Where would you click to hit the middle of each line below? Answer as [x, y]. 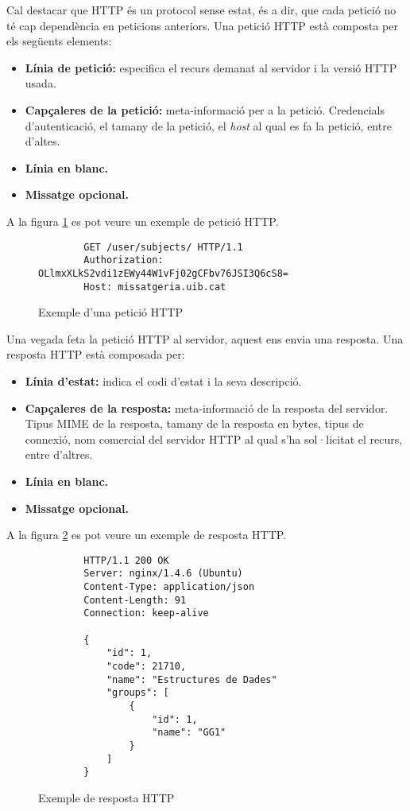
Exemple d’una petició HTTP [111, 312]
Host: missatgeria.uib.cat [155, 287]
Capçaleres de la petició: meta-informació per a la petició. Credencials [205, 109]
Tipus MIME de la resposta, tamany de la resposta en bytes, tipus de [194, 423]
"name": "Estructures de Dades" [191, 679]
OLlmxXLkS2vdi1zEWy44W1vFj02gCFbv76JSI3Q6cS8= [163, 273]
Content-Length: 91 [135, 600]
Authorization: [124, 260]
